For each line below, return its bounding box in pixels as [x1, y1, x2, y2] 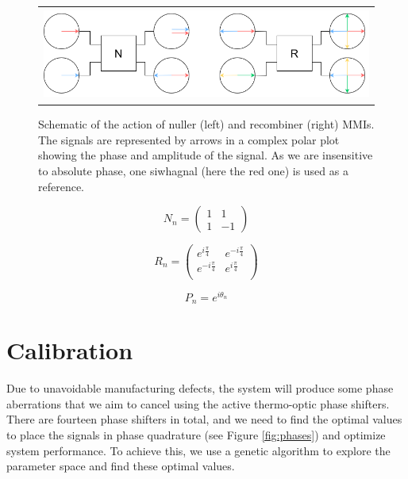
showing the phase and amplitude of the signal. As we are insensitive [38, 147, 373, 163]
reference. [38, 178, 85, 194]
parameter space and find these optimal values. [6, 458, 235, 474]
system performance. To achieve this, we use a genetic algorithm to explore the [6, 442, 391, 458]
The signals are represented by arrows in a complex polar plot [38, 131, 340, 148]
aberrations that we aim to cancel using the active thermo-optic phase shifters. [6, 395, 390, 412]
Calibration [6, 334, 133, 366]
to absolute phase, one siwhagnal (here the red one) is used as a [38, 163, 348, 178]
